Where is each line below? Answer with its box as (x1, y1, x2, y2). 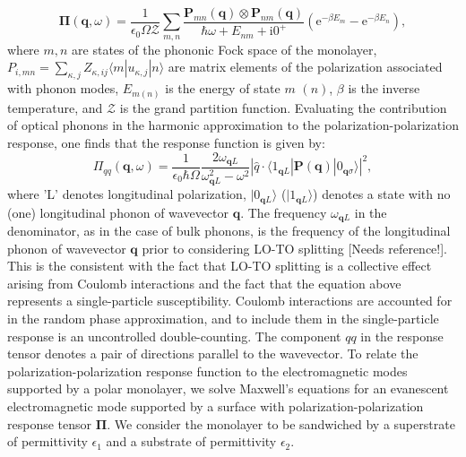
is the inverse (348, 79, 420, 98)
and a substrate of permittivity (106, 432, 277, 451)
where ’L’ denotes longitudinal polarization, (7, 185, 246, 203)
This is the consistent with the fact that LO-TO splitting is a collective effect (7, 256, 432, 275)
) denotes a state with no (313, 185, 451, 203)
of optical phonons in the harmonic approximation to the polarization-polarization (7, 116, 459, 134)
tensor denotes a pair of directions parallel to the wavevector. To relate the (7, 344, 419, 363)
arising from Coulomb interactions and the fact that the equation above (7, 273, 401, 292)
